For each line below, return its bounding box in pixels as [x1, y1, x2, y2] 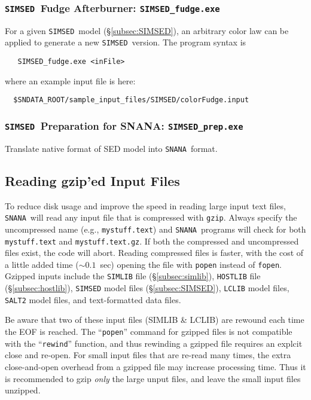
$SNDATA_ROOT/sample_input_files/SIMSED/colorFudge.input [13, 96, 249, 105]
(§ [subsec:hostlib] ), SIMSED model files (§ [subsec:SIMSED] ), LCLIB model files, [5, 282, 289, 294]
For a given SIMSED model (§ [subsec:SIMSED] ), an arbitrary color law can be [5, 24, 289, 36]
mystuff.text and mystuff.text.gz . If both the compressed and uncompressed [5, 234, 299, 247]
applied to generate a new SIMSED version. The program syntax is [5, 36, 246, 48]
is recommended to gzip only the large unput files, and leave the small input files [5, 372, 301, 384]
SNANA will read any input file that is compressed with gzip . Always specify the [5, 211, 297, 224]
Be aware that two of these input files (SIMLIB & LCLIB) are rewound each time [5, 313, 304, 326]
